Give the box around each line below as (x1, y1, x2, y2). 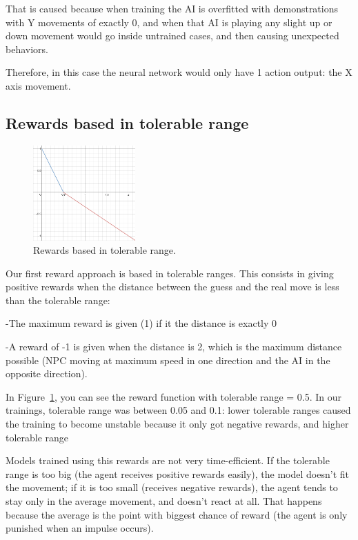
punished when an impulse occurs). (6, 521, 154, 535)
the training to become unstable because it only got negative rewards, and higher (6, 417, 349, 431)
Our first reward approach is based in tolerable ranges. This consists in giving (6, 266, 334, 280)
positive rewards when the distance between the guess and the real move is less (6, 279, 339, 294)
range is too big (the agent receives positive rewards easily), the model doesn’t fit (6, 466, 349, 481)
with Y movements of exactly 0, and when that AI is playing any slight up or (6, 14, 332, 29)
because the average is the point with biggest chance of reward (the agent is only (6, 507, 348, 521)
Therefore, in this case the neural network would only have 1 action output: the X (6, 65, 352, 79)
